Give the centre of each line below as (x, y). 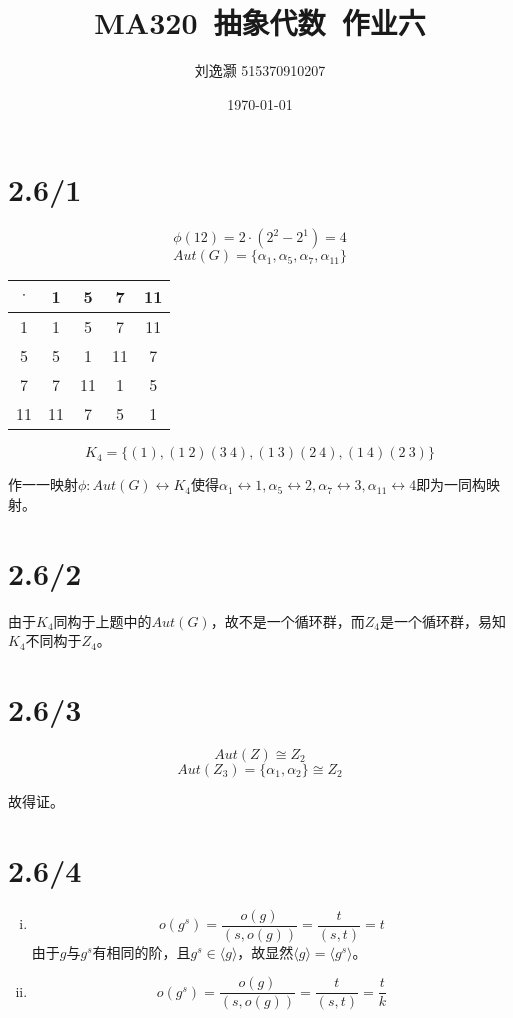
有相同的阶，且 (141, 951)
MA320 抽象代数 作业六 (260, 22)
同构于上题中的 (102, 620)
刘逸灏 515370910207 (260, 70)
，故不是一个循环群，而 (287, 620)
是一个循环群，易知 (442, 620)
